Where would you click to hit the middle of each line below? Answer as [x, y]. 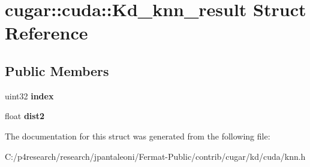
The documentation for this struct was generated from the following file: [138, 136]
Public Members [57, 70]
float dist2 [25, 116]
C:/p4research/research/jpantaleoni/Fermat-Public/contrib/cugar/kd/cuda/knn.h [155, 156]
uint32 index [29, 95]
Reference [46, 33]
